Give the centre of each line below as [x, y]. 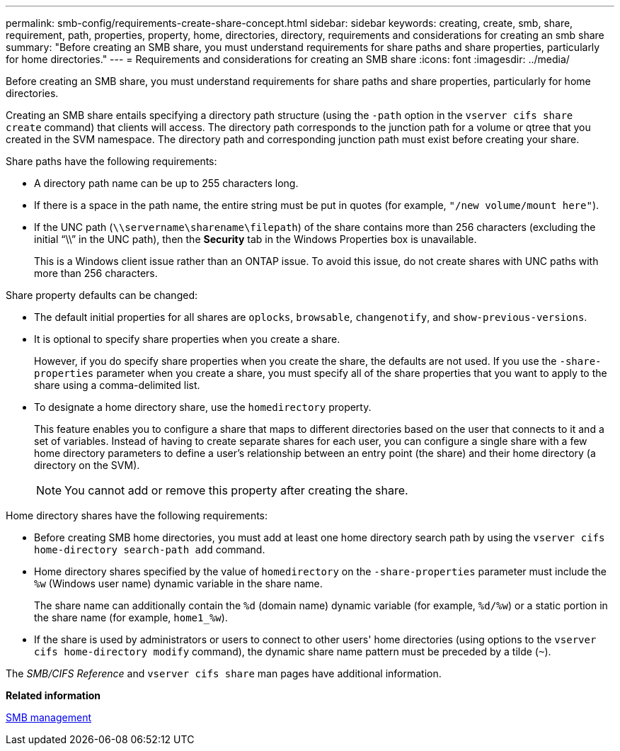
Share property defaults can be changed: [102, 295]
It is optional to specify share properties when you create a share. [187, 339]
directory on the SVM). [87, 465]
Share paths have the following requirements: [111, 161]
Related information [53, 695]
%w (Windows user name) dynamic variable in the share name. [178, 583]
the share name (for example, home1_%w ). [131, 617]
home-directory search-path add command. [150, 549]
